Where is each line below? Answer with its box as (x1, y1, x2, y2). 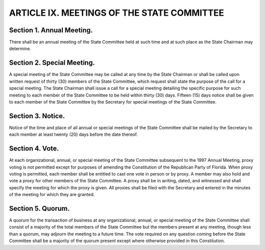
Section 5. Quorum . (9, 204, 70, 213)
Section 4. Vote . (9, 145, 59, 153)
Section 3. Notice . (9, 112, 65, 120)
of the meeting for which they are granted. (9, 192, 95, 198)
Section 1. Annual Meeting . (9, 26, 93, 34)
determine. (9, 46, 31, 51)
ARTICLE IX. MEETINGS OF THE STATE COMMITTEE (9, 7, 224, 18)
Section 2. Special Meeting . (9, 59, 95, 67)
